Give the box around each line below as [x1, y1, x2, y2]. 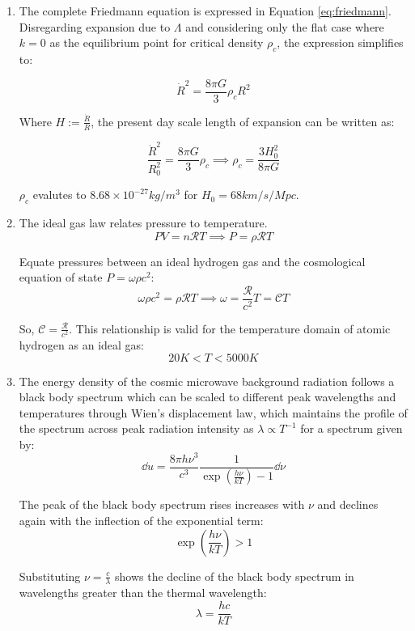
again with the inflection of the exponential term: [19, 512, 264, 529]
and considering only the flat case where [185, 18, 384, 35]
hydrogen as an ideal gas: [19, 336, 144, 353]
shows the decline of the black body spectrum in [114, 567, 354, 584]
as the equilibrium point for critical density [49, 34, 264, 51]
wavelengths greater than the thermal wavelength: [19, 584, 267, 601]
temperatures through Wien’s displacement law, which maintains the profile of [19, 404, 408, 421]
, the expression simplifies [277, 34, 404, 51]
